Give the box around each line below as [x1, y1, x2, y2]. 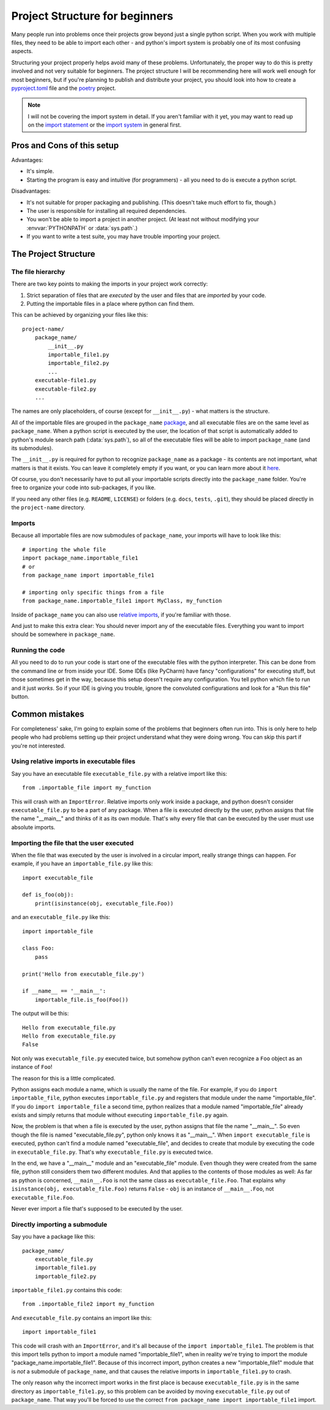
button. [11, 693, 30, 700]
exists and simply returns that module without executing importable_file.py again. [11, 1112, 229, 1119]
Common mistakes [11, 709, 85, 719]
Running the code [11, 646, 65, 654]
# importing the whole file [22, 546, 106, 553]
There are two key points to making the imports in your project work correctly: [11, 280, 208, 287]
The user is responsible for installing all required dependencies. [26, 207, 187, 214]
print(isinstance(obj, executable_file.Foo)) [34, 899, 174, 907]
